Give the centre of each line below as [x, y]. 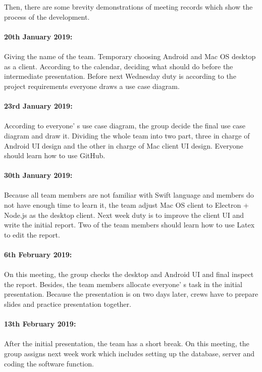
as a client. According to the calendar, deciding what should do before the [119, 66]
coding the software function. [49, 363]
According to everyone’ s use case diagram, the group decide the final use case [125, 126]
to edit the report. [32, 234]
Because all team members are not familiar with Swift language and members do [129, 195]
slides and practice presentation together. [68, 304]
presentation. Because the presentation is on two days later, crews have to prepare [131, 294]
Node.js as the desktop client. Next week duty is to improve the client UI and [124, 215]
